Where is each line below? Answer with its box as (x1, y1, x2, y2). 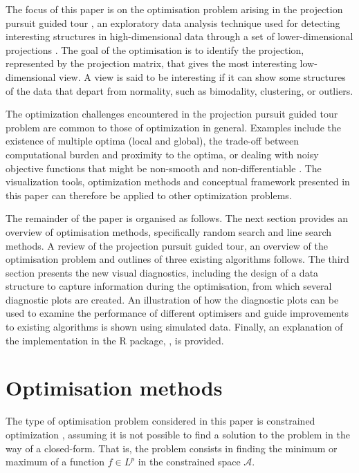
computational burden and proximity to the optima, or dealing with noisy (6, 147, 319, 161)
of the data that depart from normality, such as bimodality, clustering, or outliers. (6, 83, 353, 98)
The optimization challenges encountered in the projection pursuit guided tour (6, 106, 338, 121)
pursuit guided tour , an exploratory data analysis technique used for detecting (6, 15, 340, 30)
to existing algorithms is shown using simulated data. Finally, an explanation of (6, 319, 343, 334)
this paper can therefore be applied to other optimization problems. (6, 187, 292, 202)
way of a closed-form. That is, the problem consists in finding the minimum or (6, 440, 338, 455)
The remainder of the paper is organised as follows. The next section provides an (6, 211, 348, 225)
